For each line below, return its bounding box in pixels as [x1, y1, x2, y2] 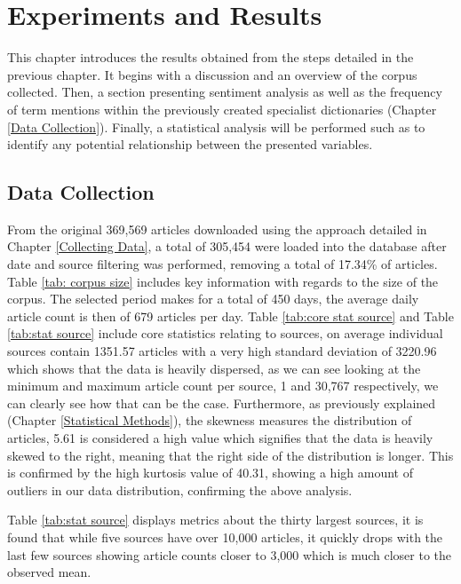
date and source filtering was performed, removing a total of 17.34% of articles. [7, 255, 438, 273]
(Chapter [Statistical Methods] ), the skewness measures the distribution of [7, 411, 412, 430]
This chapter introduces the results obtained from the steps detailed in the [7, 48, 414, 67]
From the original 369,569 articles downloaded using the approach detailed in [7, 219, 427, 238]
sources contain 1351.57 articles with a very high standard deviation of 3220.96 [7, 342, 437, 360]
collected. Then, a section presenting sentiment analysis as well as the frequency [7, 83, 442, 101]
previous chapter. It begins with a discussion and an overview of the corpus [7, 65, 417, 83]
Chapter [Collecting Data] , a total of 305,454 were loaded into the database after [7, 237, 447, 256]
